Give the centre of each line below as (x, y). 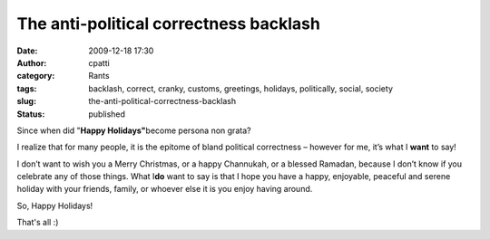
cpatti (99, 62)
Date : (27, 51)
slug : (26, 101)
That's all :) (38, 223)
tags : (27, 88)
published (107, 114)
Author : (32, 62)
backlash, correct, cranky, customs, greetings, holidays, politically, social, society (241, 88)
